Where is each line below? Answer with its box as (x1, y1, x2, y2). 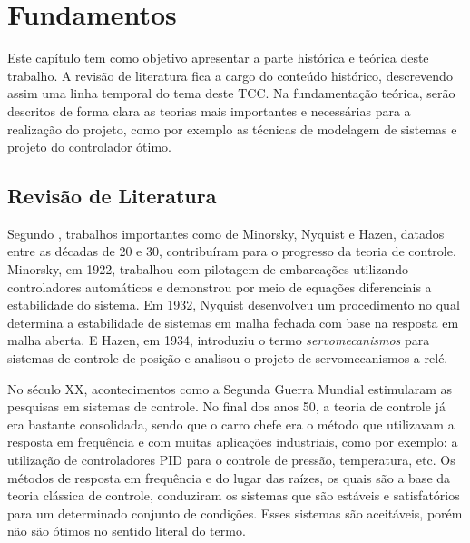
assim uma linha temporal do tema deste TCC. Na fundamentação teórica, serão (7, 84, 455, 103)
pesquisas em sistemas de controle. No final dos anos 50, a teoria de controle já (7, 397, 446, 416)
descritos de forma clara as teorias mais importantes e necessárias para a (7, 101, 411, 120)
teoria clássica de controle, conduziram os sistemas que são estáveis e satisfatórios (7, 486, 460, 505)
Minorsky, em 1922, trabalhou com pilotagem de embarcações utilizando (7, 260, 409, 279)
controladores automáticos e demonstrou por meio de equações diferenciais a (7, 277, 432, 296)
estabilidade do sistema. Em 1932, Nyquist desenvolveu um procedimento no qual (7, 295, 460, 314)
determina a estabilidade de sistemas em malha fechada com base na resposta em (7, 312, 459, 331)
